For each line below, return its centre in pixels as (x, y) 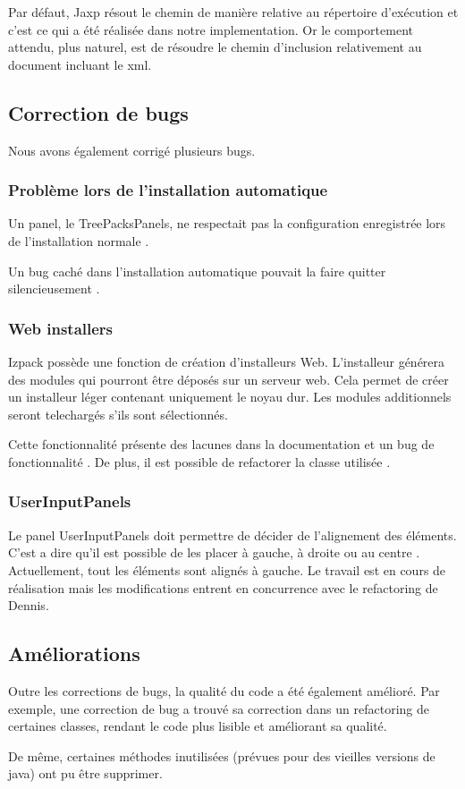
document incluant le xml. (80, 64)
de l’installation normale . (79, 240)
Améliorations (74, 653)
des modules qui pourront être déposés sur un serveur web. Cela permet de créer (228, 379)
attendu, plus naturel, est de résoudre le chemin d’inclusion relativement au (215, 47)
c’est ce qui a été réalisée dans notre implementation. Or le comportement (211, 29)
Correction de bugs (98, 112)
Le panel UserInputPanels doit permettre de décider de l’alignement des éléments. (232, 534)
